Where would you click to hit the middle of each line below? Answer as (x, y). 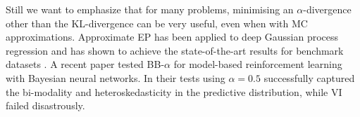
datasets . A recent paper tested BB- (85, 64)
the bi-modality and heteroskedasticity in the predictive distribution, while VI (174, 91)
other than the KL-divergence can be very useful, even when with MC (157, 23)
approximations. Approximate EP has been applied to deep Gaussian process (172, 37)
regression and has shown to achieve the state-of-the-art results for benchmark (175, 50)
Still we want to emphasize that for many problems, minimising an (150, 9)
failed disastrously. (45, 105)
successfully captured (309, 77)
